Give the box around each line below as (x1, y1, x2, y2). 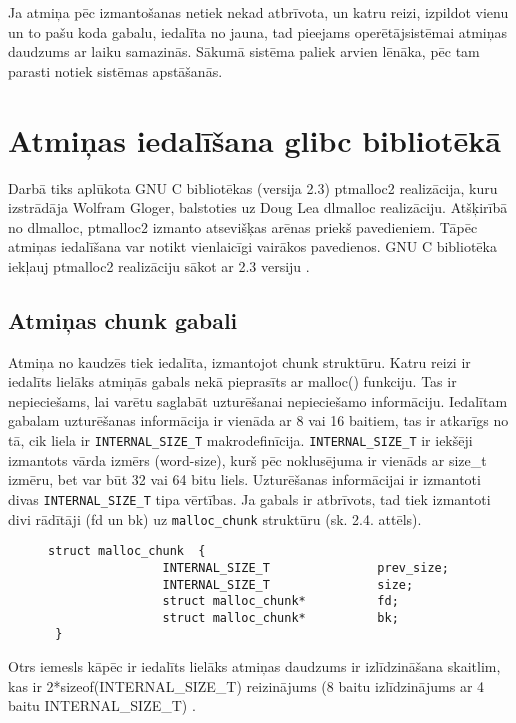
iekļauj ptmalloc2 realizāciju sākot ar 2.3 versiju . (8, 255, 310, 276)
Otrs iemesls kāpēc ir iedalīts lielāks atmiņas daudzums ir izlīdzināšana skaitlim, (8, 656, 501, 677)
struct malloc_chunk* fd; (162, 594, 399, 609)
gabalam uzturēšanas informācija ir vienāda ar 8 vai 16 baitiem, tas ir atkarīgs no (8, 410, 509, 431)
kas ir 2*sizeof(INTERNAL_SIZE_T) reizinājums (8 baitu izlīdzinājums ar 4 (8, 675, 485, 696)
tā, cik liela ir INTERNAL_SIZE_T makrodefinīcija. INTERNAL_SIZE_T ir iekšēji (8, 430, 473, 451)
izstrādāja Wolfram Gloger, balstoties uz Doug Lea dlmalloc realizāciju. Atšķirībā (8, 197, 508, 218)
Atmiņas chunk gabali (8, 304, 238, 335)
